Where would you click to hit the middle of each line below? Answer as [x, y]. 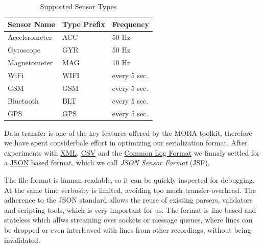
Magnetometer [30, 63]
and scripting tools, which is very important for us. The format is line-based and [130, 209]
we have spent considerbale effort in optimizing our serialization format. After [126, 143]
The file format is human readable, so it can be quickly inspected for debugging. [129, 179]
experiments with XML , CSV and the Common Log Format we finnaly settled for [132, 152]
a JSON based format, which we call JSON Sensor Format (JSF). [107, 163]
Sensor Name [31, 24]
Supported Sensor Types [78, 6]
